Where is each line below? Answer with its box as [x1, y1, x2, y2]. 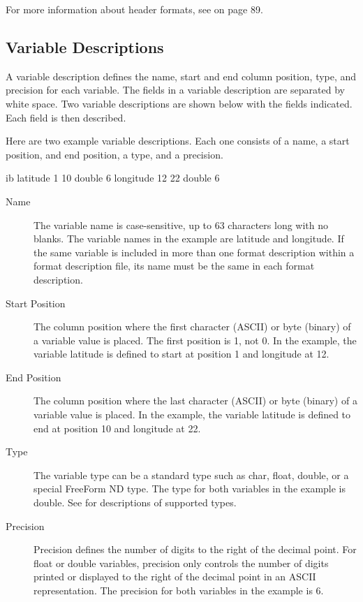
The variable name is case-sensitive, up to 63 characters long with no [34, 217, 329, 232]
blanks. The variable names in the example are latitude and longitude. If [34, 231, 344, 246]
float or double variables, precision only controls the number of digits [34, 555, 329, 570]
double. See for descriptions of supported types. [34, 495, 237, 510]
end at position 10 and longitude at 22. [34, 420, 201, 435]
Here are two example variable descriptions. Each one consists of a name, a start [6, 133, 350, 148]
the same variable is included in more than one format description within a [34, 244, 355, 259]
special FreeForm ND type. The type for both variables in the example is [34, 481, 346, 496]
